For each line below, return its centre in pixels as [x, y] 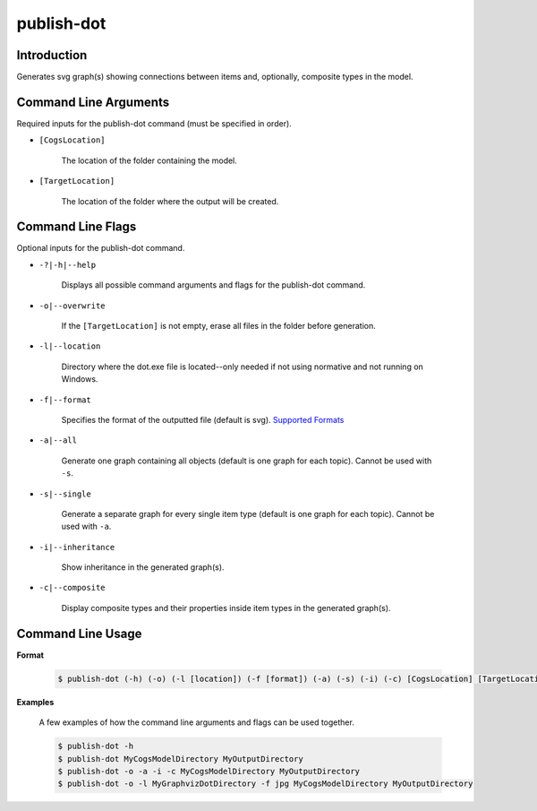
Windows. [80, 379]
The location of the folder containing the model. [149, 160]
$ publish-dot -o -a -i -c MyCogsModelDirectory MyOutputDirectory [209, 771]
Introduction [52, 55]
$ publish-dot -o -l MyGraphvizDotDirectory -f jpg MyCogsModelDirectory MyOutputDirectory [265, 784]
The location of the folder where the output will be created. [170, 201]
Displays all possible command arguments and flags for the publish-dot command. [213, 285]
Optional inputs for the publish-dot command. [101, 248]
